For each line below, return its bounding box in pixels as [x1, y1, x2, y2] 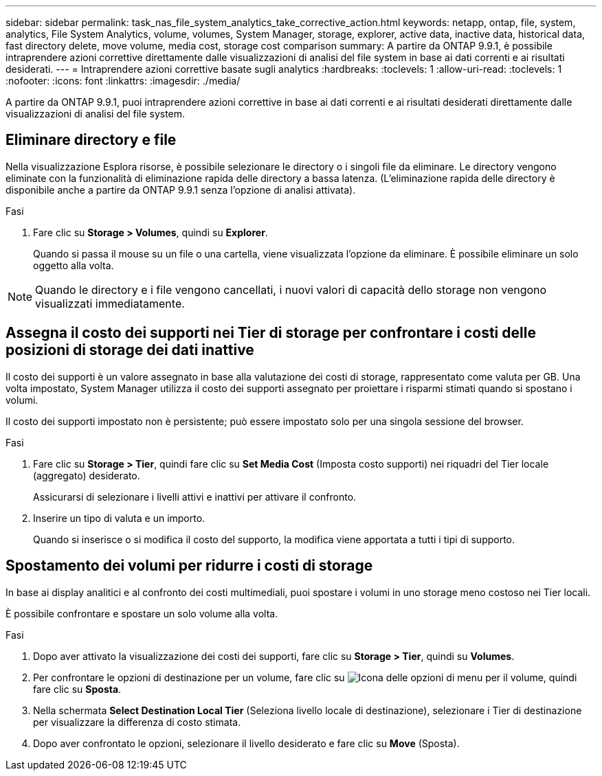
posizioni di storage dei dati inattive [5, 341, 254, 359]
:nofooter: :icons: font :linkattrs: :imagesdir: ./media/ [5, 75, 241, 87]
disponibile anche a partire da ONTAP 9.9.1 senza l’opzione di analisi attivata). [5, 183, 356, 196]
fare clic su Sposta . [33, 683, 122, 695]
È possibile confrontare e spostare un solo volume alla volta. [5, 607, 278, 619]
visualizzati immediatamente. [35, 296, 185, 310]
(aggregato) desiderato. [33, 469, 140, 481]
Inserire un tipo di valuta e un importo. [33, 512, 205, 524]
